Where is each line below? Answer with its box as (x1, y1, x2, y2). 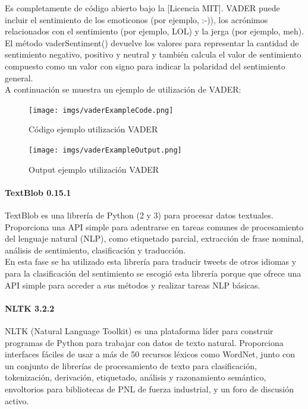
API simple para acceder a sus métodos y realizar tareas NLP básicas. (5, 278, 260, 291)
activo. (5, 394, 29, 407)
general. (5, 71, 33, 84)
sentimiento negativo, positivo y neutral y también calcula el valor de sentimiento (5, 48, 301, 61)
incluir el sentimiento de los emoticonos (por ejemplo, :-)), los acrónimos (5, 13, 268, 26)
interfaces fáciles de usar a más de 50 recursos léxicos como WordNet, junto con (5, 348, 295, 360)
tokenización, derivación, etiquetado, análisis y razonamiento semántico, (5, 371, 266, 383)
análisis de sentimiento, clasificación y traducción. (5, 243, 186, 256)
